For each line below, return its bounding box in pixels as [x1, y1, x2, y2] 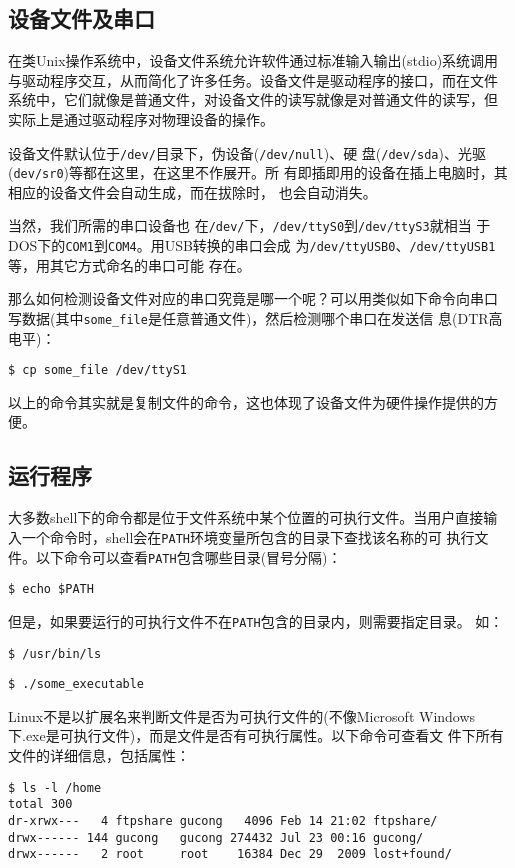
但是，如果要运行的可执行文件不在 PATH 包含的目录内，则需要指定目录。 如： [8, 610, 504, 631]
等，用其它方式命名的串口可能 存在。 [8, 254, 251, 275]
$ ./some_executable [8, 677, 145, 692]
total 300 [8, 797, 73, 812]
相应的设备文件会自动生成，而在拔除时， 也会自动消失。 [8, 181, 377, 202]
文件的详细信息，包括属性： [8, 745, 190, 765]
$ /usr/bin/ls [8, 646, 102, 661]
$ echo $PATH [8, 582, 94, 597]
